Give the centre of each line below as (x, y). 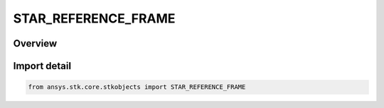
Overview (35, 43)
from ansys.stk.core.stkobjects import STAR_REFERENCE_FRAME (137, 87)
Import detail (42, 66)
